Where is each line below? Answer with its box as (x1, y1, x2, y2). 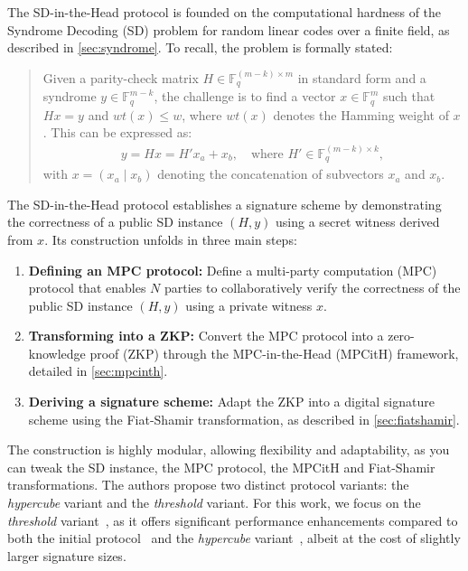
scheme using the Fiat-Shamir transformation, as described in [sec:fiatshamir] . (28, 409, 460, 428)
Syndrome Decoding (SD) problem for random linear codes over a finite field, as (7, 20, 450, 39)
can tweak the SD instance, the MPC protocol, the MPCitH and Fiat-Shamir (7, 457, 435, 476)
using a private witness (185, 295, 313, 314)
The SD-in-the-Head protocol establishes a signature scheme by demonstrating (7, 194, 442, 213)
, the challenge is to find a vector (154, 87, 336, 106)
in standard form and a (297, 68, 426, 87)
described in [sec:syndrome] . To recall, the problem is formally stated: (7, 38, 393, 57)
